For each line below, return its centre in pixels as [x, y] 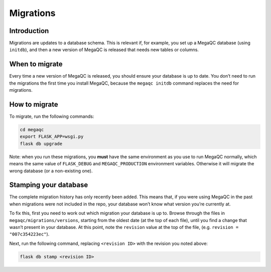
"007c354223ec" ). [29, 234]
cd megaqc [32, 130]
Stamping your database [49, 185]
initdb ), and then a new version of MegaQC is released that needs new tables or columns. [104, 50]
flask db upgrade [41, 144]
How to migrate [34, 104]
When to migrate [36, 64]
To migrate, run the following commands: [52, 116]
